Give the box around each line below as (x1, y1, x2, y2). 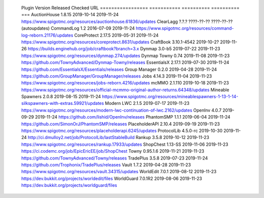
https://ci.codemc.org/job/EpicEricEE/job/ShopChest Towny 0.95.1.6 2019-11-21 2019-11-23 (21, 148, 205, 154)
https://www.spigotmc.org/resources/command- (135, 25, 234, 31)
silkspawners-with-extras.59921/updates (21, 100, 104, 106)
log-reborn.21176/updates (21, 32, 73, 38)
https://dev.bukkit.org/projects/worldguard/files (21, 182, 117, 188)
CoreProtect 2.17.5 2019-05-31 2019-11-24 (74, 32, 159, 38)
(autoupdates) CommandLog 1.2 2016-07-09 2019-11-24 (21, 25, 135, 31)
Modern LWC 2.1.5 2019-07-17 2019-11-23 (105, 100, 190, 106)
